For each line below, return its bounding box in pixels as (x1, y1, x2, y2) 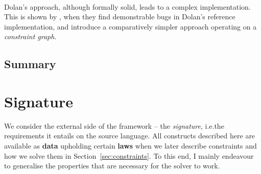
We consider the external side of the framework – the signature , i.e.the (4, 120, 224, 131)
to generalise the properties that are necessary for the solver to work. (4, 160, 220, 171)
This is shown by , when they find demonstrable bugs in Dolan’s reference (4, 11, 235, 22)
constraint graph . (4, 31, 57, 42)
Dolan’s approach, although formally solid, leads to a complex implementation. (4, 1, 251, 12)
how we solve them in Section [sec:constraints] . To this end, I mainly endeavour (4, 150, 254, 161)
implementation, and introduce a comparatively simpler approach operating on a (4, 21, 257, 32)
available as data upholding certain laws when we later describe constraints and (4, 140, 257, 151)
